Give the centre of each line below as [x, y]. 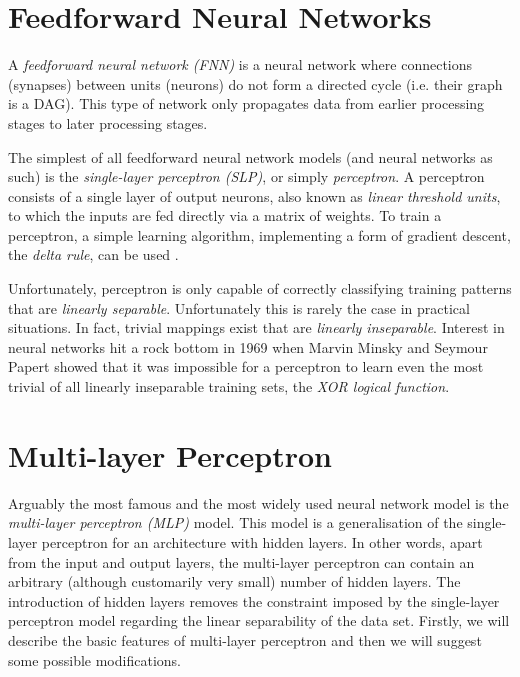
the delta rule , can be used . [93, 254]
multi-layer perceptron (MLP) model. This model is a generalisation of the [235, 522]
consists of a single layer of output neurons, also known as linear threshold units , [254, 195]
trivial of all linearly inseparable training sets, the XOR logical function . [229, 386]
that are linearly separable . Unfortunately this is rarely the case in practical [239, 307]
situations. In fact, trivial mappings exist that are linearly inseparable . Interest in [256, 327]
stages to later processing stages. [108, 122]
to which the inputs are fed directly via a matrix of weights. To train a [225, 215]
